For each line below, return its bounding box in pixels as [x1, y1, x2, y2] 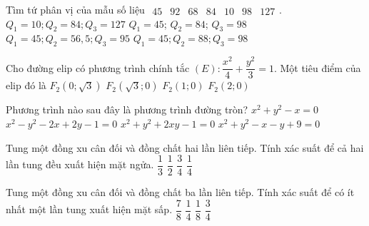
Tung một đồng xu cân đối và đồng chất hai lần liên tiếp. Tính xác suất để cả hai [6, 140, 364, 155]
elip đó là [6, 78, 46, 93]
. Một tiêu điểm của [273, 60, 361, 75]
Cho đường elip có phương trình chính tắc [6, 60, 190, 75]
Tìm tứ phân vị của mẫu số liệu [6, 2, 145, 16]
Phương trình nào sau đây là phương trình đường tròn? [6, 102, 248, 117]
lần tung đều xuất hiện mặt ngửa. [6, 157, 154, 172]
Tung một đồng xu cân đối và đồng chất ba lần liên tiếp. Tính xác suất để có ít [6, 185, 355, 200]
